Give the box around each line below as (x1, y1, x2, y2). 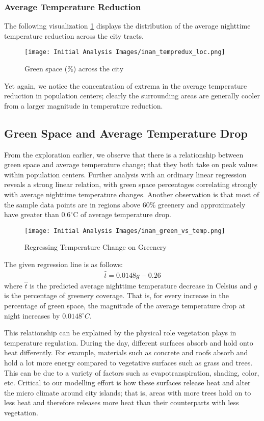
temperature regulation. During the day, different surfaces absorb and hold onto (4, 337, 253, 348)
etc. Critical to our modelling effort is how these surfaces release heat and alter (4, 377, 251, 388)
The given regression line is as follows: (4, 259, 123, 270)
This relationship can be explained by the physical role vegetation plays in (4, 327, 236, 338)
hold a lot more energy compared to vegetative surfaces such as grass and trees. (4, 357, 253, 368)
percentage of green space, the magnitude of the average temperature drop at (4, 300, 246, 311)
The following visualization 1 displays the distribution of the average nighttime (4, 20, 251, 31)
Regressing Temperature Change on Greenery (24, 242, 167, 252)
